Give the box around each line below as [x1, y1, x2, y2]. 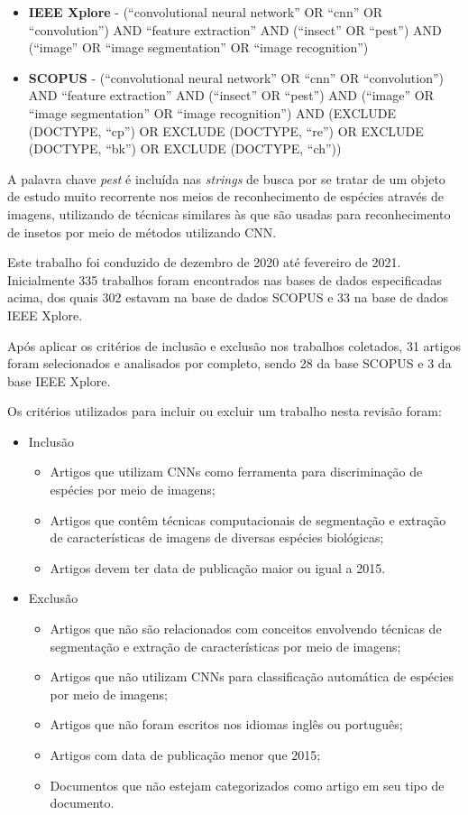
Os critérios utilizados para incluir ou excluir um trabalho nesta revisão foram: [7, 402, 442, 421]
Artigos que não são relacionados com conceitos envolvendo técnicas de [50, 619, 442, 638]
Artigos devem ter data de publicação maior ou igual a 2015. [50, 558, 386, 577]
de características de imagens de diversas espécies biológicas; [50, 528, 384, 547]
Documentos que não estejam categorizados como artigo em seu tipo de [50, 775, 445, 794]
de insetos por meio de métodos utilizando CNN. [7, 222, 277, 241]
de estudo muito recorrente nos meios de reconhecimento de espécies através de [7, 187, 444, 206]
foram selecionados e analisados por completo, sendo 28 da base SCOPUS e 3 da [7, 354, 452, 373]
